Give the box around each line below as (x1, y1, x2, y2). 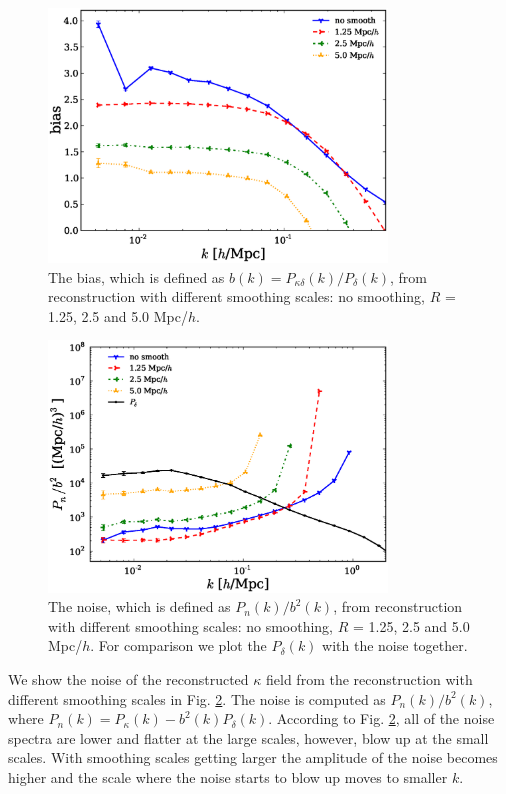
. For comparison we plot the (90, 635, 267, 656)
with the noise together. (322, 635, 468, 656)
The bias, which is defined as (48, 266, 225, 287)
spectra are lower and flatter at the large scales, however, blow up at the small (8, 727, 489, 748)
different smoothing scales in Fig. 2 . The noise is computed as (8, 688, 386, 709)
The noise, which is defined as (48, 596, 231, 617)
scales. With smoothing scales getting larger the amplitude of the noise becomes (8, 747, 498, 768)
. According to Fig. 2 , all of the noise (268, 708, 495, 729)
